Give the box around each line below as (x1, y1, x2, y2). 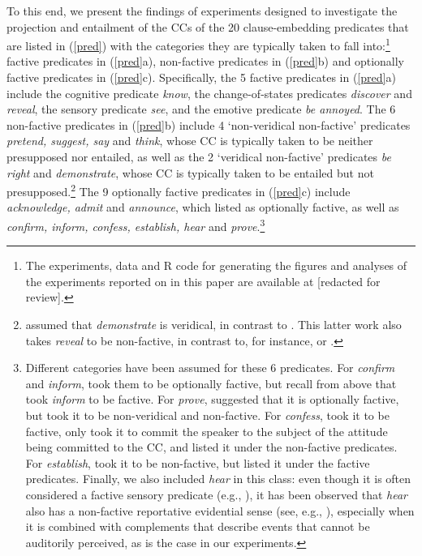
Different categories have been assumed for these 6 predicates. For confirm (25, 359, 395, 376)
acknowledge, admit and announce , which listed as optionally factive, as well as (6, 199, 399, 216)
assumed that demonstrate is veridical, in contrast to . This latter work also (25, 316, 402, 333)
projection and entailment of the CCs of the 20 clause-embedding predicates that (6, 18, 409, 35)
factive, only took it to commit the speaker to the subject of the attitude (25, 422, 388, 439)
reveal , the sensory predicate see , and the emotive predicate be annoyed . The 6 (6, 101, 396, 118)
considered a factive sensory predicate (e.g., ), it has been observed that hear (25, 486, 407, 503)
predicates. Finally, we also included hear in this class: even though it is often (25, 470, 411, 487)
